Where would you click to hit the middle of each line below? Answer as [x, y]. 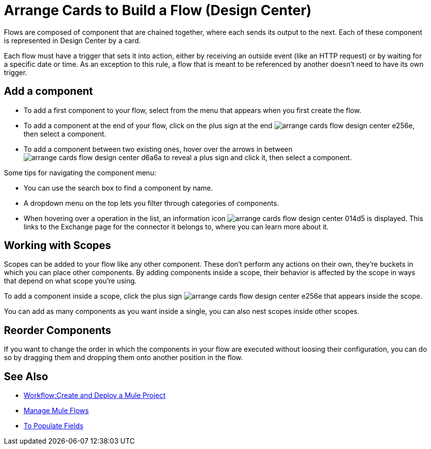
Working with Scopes [58, 246]
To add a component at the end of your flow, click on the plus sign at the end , [219, 125]
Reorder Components [58, 330]
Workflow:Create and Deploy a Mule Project [95, 395]
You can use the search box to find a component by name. [118, 188]
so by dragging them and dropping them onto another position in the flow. [123, 358]
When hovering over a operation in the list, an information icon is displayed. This [223, 218]
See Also [26, 376]
